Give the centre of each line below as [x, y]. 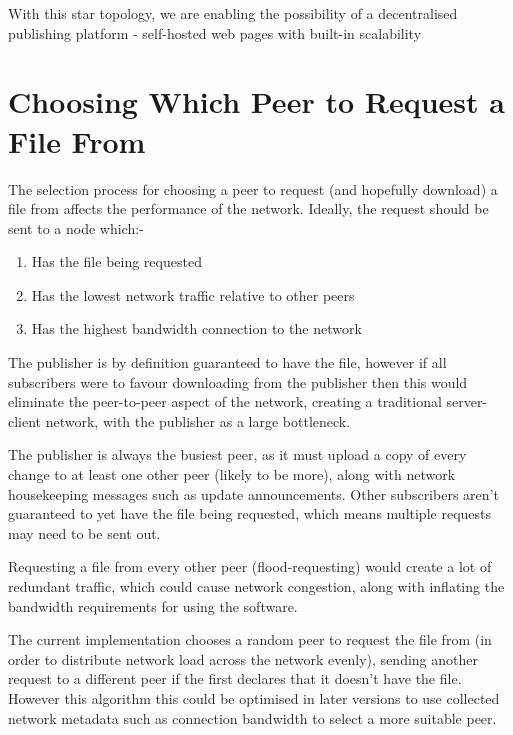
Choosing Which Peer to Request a [256, 101]
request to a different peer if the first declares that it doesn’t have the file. [235, 678]
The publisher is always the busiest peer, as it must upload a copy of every [237, 454]
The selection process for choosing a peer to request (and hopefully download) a [253, 188]
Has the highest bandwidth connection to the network [196, 328]
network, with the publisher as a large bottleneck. [198, 420]
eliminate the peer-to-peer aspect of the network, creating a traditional [225, 401]
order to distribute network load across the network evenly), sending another [243, 658]
